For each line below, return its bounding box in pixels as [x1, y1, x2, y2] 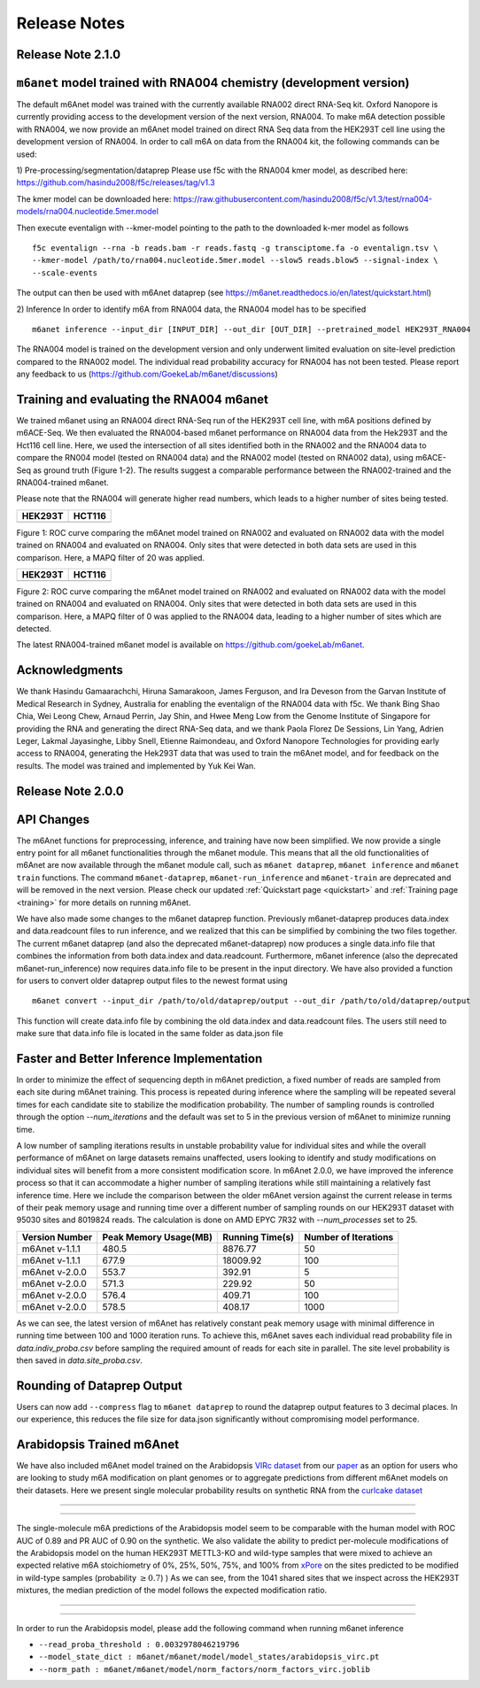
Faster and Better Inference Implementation [16, 1050, 263, 1066]
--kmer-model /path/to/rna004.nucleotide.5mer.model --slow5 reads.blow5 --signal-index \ [32, 255, 438, 266]
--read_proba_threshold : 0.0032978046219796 [38, 1639, 240, 1649]
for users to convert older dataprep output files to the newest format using [16, 975, 288, 986]
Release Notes [16, 13, 126, 33]
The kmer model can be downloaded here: [16, 193, 172, 204]
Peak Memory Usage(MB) [102, 1231, 213, 1243]
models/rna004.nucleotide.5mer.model [16, 206, 159, 217]
